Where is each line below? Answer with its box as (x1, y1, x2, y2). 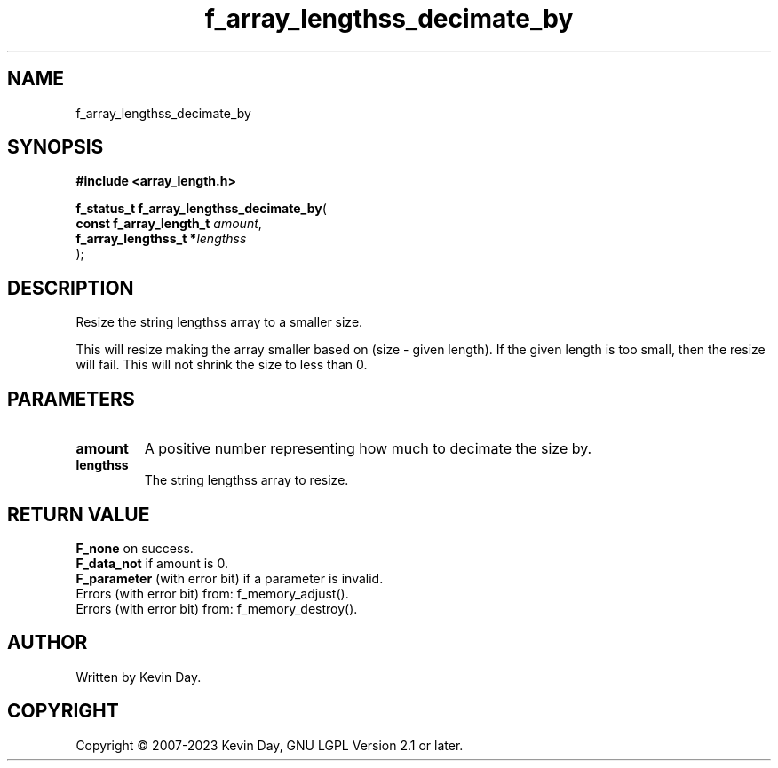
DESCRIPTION (7, 276, 134, 299)
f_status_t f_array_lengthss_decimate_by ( (75, 201, 327, 217)
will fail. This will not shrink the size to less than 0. (75, 357, 368, 373)
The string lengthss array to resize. (144, 472, 349, 488)
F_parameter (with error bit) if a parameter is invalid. (75, 570, 384, 586)
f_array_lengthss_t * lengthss (75, 231, 247, 247)
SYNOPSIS (7, 136, 104, 159)
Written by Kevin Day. (75, 669, 202, 685)
